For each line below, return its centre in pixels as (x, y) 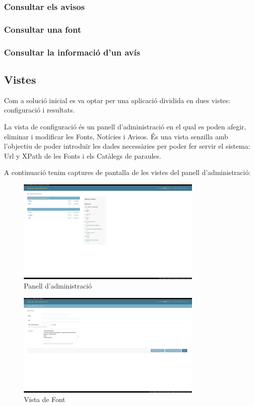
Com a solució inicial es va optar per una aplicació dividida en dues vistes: (117, 100)
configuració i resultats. (39, 110)
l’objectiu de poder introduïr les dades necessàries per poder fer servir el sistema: (127, 146)
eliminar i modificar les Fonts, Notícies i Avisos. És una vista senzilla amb (116, 136)
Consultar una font (43, 29)
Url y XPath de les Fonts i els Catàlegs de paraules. (83, 155)
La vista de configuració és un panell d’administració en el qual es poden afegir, (125, 126)
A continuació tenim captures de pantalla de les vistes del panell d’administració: (127, 172)
